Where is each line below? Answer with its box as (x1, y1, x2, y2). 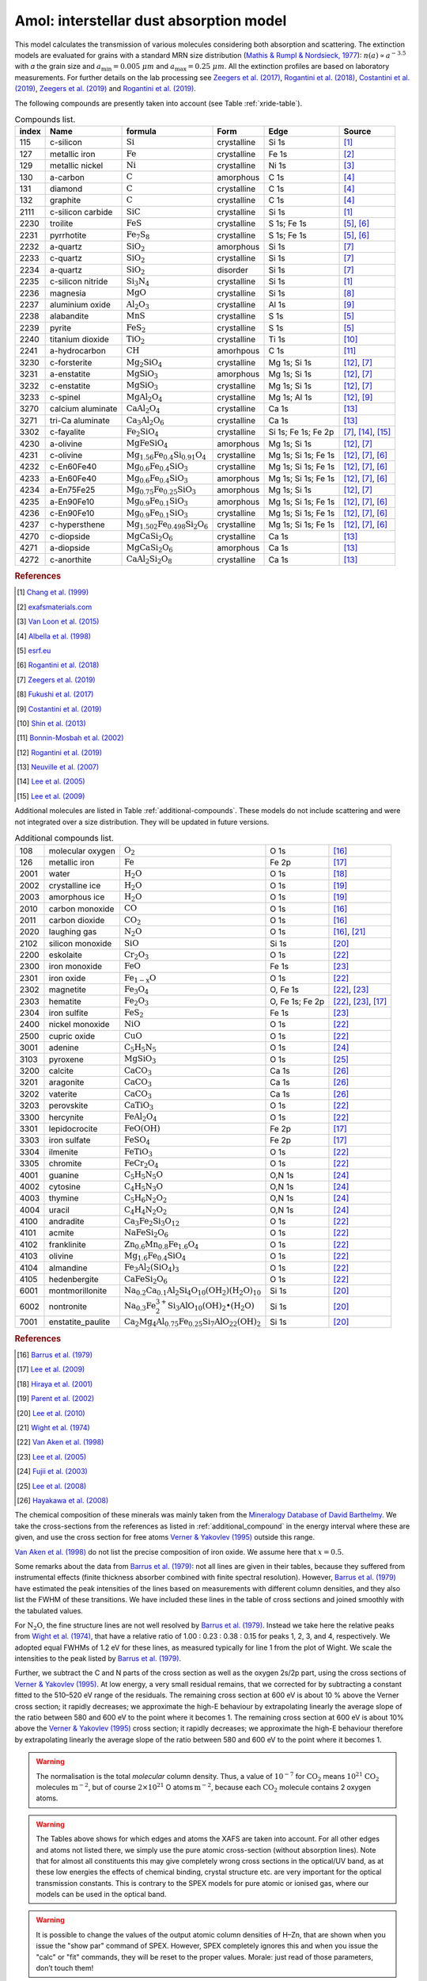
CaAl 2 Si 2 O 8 (126, 554, 172, 566)
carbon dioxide (48, 914, 105, 926)
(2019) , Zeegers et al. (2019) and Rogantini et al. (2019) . (14, 84, 197, 94)
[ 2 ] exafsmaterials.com (17, 602, 93, 612)
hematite (48, 995, 82, 1006)
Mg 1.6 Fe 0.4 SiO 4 (123, 1250, 186, 1263)
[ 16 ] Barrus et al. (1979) (17, 1350, 93, 1360)
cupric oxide (48, 1030, 96, 1041)
